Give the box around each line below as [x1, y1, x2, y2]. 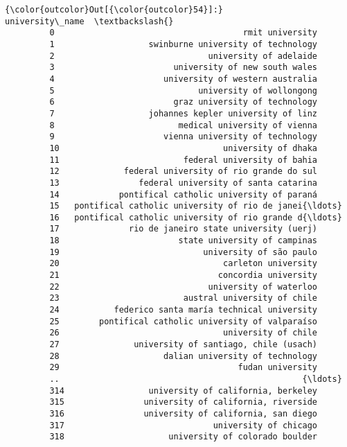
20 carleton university [49, 258, 318, 269]
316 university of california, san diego [49, 408, 318, 419]
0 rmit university [49, 28, 318, 38]
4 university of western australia [49, 73, 318, 84]
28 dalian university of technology [49, 351, 318, 361]
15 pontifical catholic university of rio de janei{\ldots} [49, 201, 342, 211]
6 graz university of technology [49, 97, 318, 107]
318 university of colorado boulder [49, 432, 318, 442]
